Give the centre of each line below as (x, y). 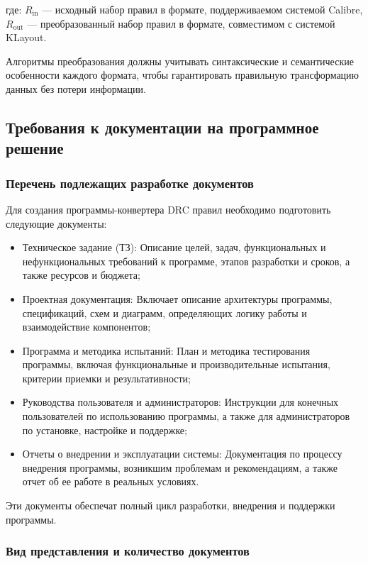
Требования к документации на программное (162, 127)
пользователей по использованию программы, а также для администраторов (186, 416)
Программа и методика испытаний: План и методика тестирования (166, 350)
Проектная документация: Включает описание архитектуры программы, (177, 298)
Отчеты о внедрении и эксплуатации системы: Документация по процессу (182, 454)
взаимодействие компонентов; (87, 327)
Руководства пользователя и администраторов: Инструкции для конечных (180, 402)
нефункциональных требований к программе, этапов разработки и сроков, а (186, 261)
